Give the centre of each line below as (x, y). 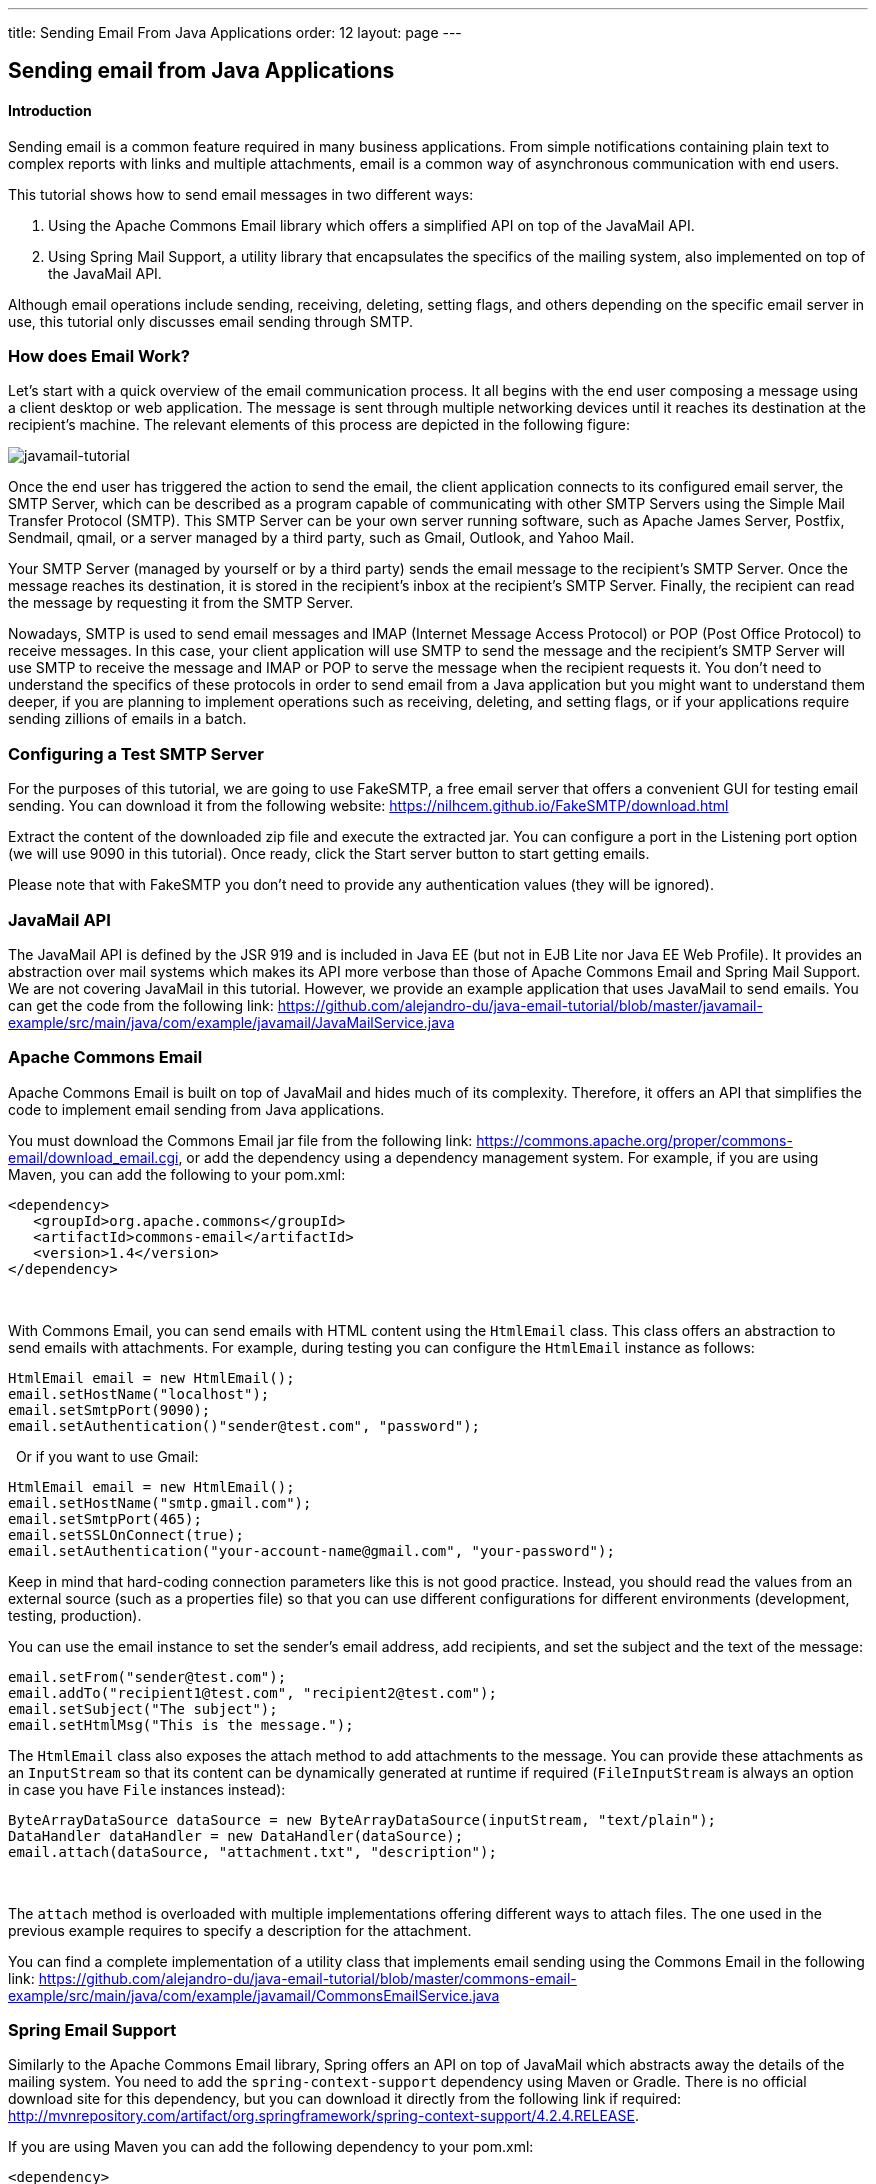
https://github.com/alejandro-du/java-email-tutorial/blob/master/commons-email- (307, 1978)
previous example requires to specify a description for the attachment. (240, 1930)
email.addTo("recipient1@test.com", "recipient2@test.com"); (252, 1692)
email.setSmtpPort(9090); (109, 1409)
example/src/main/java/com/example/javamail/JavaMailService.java (231, 1022)
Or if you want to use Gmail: (107, 1456)
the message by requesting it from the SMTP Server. (181, 603)
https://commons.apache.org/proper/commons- (634, 1140)
